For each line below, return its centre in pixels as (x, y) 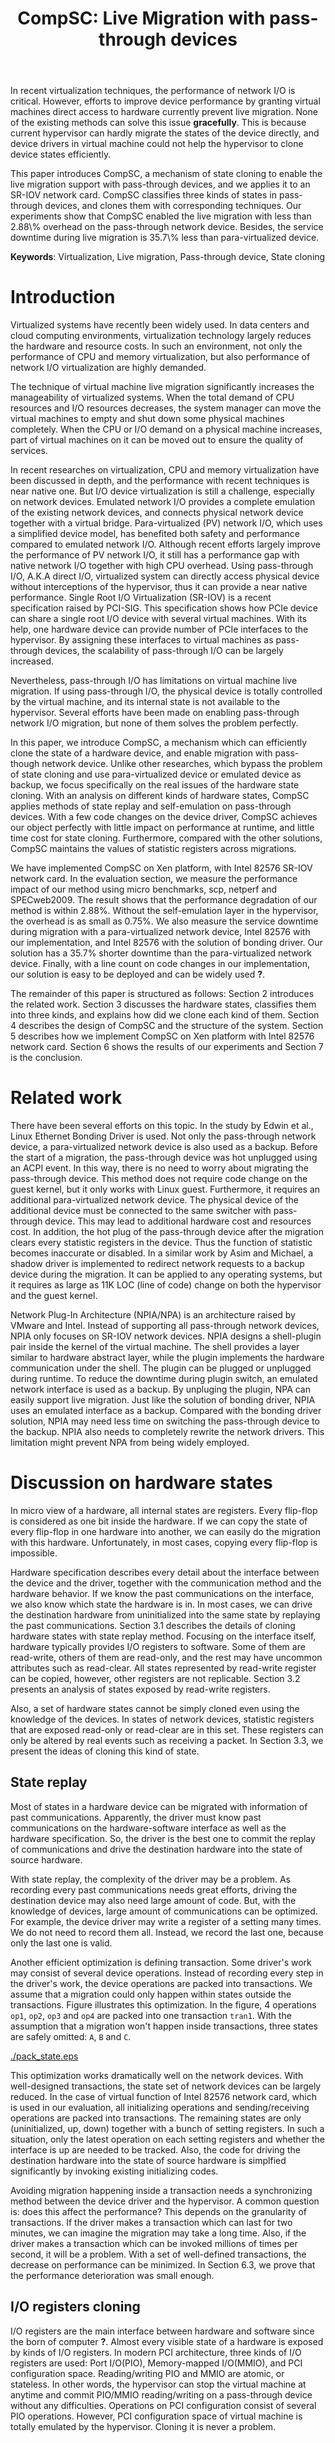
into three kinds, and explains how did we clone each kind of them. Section (165, 1015)
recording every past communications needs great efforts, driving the (154, 1889)
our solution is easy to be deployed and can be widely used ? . (138, 974)
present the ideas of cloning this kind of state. (105, 1751)
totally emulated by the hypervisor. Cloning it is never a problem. (143, 2426)
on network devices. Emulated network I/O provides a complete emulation (163, 502)
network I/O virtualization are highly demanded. (108, 368)
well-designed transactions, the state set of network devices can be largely (166, 2086)
